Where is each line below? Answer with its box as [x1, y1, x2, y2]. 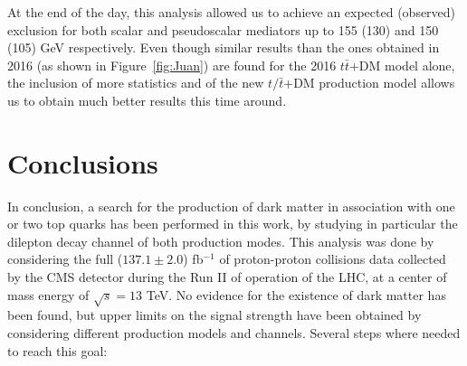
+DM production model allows [283, 73, 455, 92]
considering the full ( [7, 249, 123, 268]
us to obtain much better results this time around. [7, 90, 287, 109]
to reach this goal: [7, 341, 108, 360]
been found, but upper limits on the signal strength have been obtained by [7, 305, 422, 324]
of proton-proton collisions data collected [219, 249, 446, 268]
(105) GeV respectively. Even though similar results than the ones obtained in [7, 38, 440, 57]
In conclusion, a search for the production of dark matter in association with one [7, 196, 455, 215]
